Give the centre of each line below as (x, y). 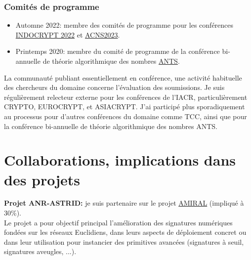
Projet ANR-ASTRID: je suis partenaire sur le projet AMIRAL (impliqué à (124, 203)
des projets (42, 179)
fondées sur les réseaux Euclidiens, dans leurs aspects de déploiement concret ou (125, 232)
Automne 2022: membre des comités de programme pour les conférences (125, 25)
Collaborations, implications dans (120, 160)
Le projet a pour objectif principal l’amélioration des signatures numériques (118, 222)
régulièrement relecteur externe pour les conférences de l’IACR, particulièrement (126, 97)
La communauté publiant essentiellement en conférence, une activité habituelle (123, 77)
